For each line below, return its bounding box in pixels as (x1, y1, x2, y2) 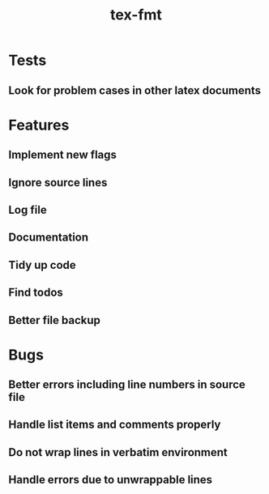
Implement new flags (8, 148, 117, 162)
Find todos (8, 286, 63, 300)
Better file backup (8, 313, 101, 327)
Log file (8, 202, 47, 216)
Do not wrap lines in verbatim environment (8, 445, 228, 459)
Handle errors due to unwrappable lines (8, 473, 213, 487)
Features (8, 116, 70, 134)
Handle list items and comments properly (8, 418, 221, 432)
